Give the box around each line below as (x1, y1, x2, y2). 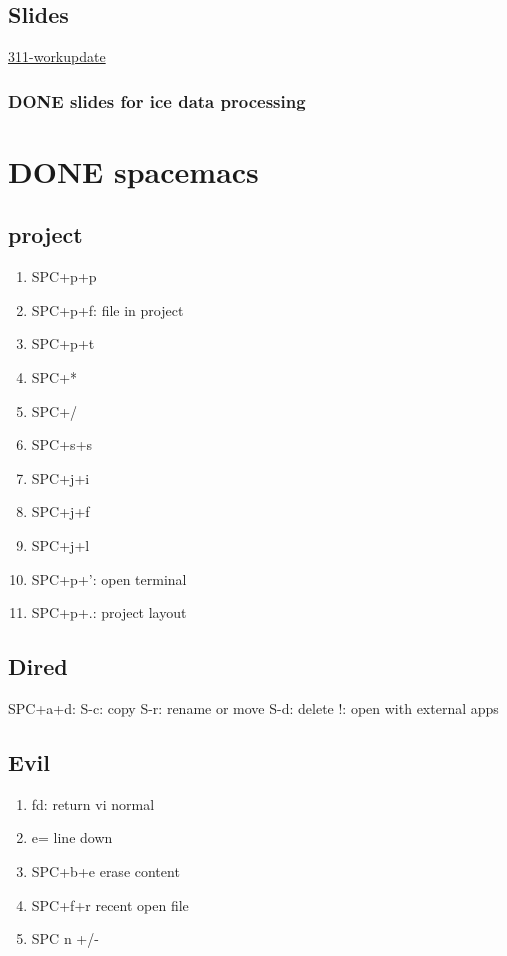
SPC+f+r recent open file (31, 894, 189, 915)
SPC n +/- (31, 928, 99, 949)
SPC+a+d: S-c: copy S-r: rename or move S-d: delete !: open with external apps (8, 697, 499, 718)
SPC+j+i (31, 467, 90, 488)
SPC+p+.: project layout (31, 602, 187, 623)
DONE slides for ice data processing (8, 88, 306, 113)
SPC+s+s (31, 434, 93, 455)
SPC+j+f (31, 501, 90, 522)
